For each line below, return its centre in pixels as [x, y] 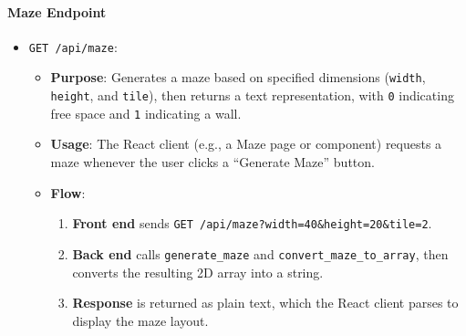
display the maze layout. [140, 320]
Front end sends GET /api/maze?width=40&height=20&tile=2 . [252, 223]
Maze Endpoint [57, 11]
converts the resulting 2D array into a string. [198, 272]
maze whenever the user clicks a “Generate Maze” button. [212, 162]
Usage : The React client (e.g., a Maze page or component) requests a [246, 144]
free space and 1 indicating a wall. [146, 113]
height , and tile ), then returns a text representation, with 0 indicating [252, 95]
